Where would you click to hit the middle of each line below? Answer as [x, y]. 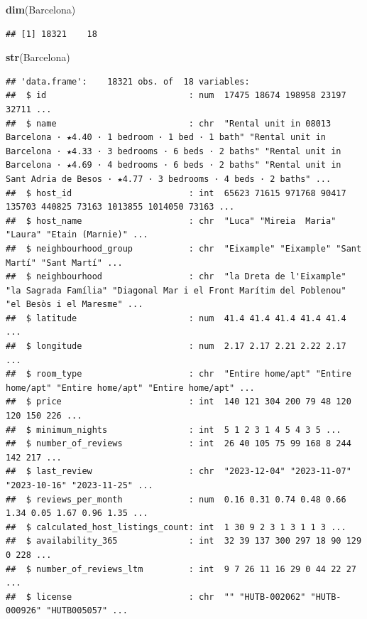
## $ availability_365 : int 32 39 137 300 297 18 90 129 [184, 541]
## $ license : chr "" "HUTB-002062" [156, 597]
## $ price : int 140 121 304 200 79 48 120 [179, 402]
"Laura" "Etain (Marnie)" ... [77, 235]
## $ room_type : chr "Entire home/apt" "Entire [179, 374]
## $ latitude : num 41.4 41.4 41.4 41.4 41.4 [176, 318]
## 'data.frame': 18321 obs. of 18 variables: [128, 81]
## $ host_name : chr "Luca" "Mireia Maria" [171, 221]
